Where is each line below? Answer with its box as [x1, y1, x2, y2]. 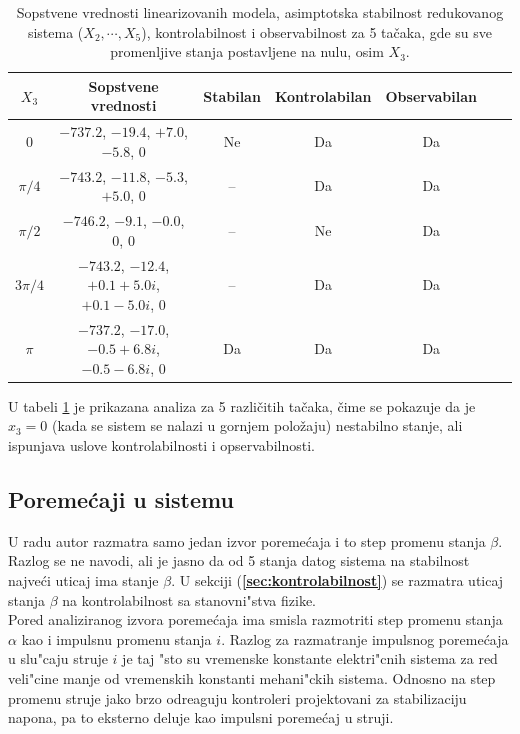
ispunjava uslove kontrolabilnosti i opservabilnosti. [8, 435, 315, 456]
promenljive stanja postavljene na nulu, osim [110, 41, 384, 62]
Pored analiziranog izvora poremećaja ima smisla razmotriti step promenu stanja [8, 609, 503, 630]
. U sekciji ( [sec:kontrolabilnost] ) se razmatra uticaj [171, 570, 504, 591]
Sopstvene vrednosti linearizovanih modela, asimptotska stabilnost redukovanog [16, 2, 504, 22]
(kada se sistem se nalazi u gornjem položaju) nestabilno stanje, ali [52, 415, 463, 436]
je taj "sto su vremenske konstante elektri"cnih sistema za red [122, 648, 498, 669]
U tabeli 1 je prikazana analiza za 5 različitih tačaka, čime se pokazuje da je [8, 395, 476, 416]
